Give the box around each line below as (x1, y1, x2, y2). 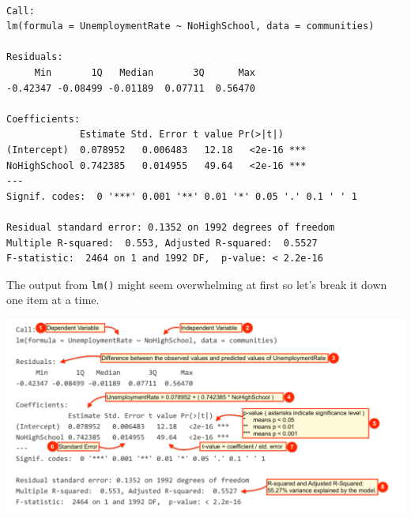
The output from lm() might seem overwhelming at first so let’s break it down (6, 276, 387, 292)
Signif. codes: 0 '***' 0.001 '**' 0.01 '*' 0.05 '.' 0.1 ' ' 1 (6, 190, 357, 202)
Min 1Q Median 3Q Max (34, 66, 255, 78)
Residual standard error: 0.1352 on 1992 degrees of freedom (6, 221, 335, 233)
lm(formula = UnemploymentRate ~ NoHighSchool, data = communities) (6, 21, 375, 32)
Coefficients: (6, 113, 81, 125)
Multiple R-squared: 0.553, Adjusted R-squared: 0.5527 (6, 237, 318, 249)
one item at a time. (6, 291, 100, 308)
